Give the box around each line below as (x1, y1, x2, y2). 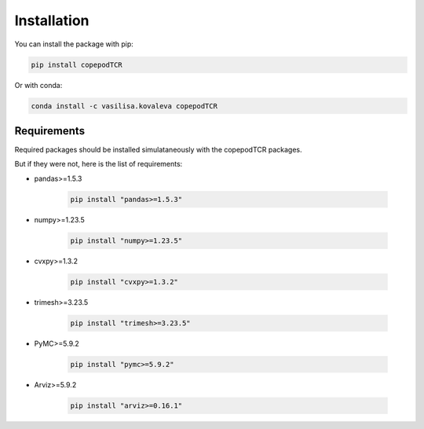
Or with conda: (14, 80, 63, 90)
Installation (14, 12, 90, 29)
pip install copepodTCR (31, 60, 123, 69)
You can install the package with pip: (14, 39, 133, 49)
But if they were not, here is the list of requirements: (14, 159, 183, 169)
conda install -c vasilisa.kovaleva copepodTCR (31, 101, 217, 110)
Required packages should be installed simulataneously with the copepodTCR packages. (14, 145, 302, 154)
